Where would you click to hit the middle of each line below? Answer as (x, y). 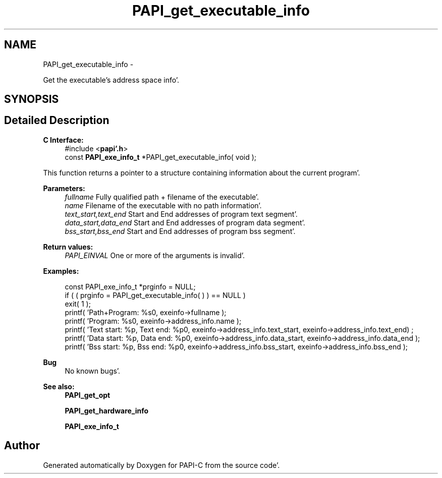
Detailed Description (57, 121)
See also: (59, 386)
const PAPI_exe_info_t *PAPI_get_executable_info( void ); (161, 157)
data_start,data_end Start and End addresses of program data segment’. (185, 222)
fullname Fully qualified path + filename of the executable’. (162, 197)
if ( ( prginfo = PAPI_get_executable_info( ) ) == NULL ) (155, 295)
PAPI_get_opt (88, 395)
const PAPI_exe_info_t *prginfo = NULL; (130, 286)
